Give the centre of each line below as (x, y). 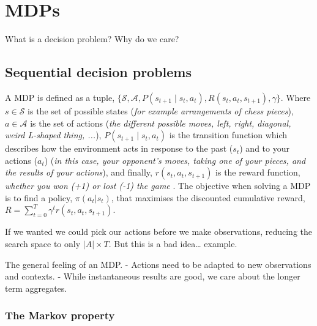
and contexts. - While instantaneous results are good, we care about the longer (153, 276)
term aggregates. (36, 288)
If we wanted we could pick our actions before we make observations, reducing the (158, 232)
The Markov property (60, 315)
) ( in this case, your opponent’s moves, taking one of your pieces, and (175, 160)
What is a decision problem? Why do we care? (92, 39)
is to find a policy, (39, 197)
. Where (296, 97)
